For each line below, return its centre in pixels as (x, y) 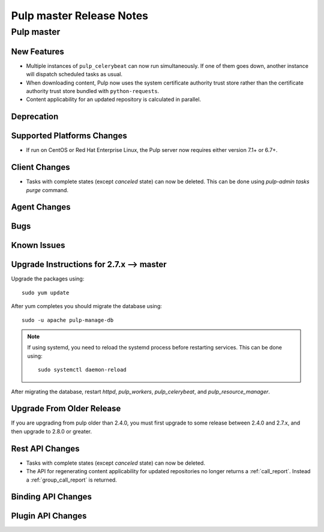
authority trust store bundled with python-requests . (93, 91)
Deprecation (35, 117)
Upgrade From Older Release (66, 409)
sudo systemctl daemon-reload (82, 370)
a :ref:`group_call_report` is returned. (71, 480)
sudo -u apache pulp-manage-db (68, 320)
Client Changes (40, 167)
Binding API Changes (52, 497)
